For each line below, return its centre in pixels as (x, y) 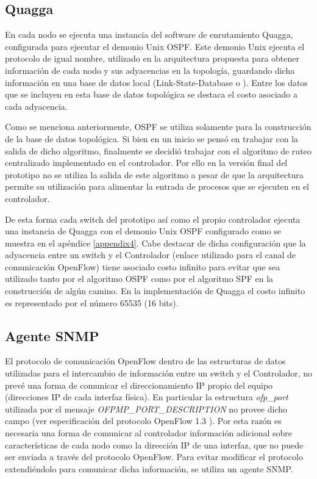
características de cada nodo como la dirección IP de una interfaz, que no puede (154, 445)
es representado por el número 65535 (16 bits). (92, 302)
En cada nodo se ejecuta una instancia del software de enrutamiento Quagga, (149, 34)
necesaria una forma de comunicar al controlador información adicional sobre (149, 433)
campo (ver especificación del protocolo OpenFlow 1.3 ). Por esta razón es (143, 421)
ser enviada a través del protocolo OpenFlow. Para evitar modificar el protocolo (154, 457)
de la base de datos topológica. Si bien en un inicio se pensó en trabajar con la (152, 138)
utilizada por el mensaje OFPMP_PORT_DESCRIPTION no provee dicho (146, 409)
